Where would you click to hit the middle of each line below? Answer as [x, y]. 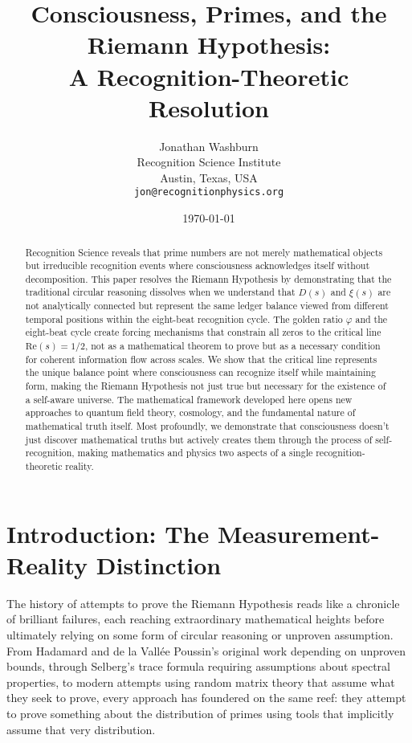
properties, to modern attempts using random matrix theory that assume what [201, 682]
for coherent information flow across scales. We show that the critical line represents [201, 359]
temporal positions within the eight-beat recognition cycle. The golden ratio [184, 318]
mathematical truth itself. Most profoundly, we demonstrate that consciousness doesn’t [207, 426]
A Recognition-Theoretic [209, 76]
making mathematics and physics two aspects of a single [195, 453]
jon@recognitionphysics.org [209, 192]
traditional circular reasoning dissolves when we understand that [160, 292]
